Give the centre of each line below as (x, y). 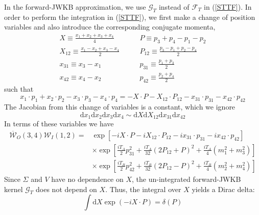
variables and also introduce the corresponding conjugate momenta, (110, 27)
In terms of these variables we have (59, 124)
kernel (14, 189)
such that (19, 88)
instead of (174, 7)
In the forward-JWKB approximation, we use (75, 7)
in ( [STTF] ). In (228, 7)
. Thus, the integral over (143, 189)
